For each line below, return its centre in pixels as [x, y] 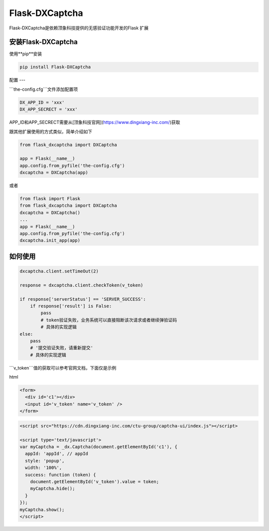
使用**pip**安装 [26, 54]
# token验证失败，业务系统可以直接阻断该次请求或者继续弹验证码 [109, 320]
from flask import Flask [50, 199]
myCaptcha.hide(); [53, 489]
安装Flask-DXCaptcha [44, 42]
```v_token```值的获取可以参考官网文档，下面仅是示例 [63, 368]
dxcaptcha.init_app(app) [50, 241]
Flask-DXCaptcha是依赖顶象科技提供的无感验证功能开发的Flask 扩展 [79, 28]
